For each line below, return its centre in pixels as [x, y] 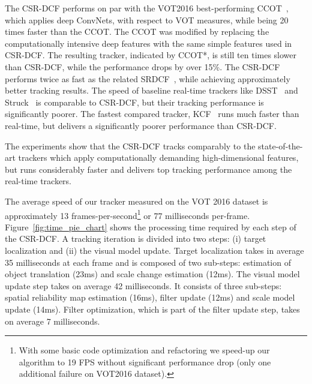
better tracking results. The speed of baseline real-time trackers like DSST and [151, 90]
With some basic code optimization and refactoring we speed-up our [144, 350]
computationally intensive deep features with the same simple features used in [148, 43]
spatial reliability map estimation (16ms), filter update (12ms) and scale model [150, 297]
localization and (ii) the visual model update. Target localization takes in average [154, 250]
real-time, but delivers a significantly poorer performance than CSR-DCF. [141, 125]
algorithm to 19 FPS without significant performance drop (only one [145, 361]
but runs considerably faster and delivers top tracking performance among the [148, 169]
